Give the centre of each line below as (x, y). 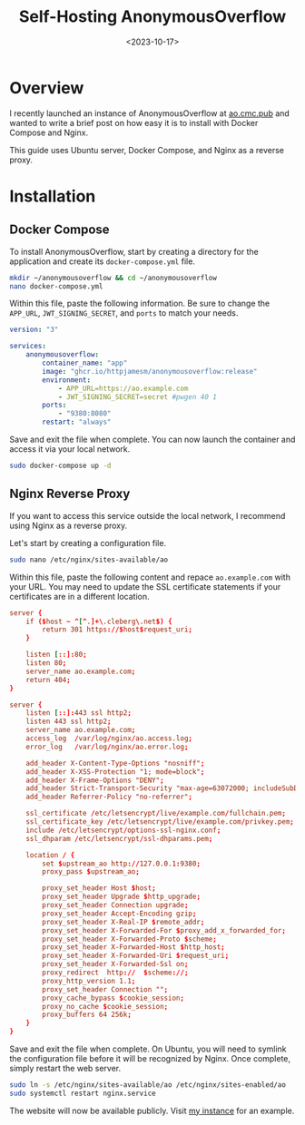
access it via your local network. (70, 449)
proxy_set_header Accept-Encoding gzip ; (119, 914)
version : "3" (34, 330)
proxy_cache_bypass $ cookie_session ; (113, 998)
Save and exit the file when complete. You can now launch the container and (152, 440)
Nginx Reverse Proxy (70, 494)
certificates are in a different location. (79, 596)
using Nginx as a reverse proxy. (69, 525)
